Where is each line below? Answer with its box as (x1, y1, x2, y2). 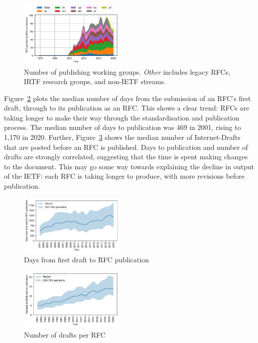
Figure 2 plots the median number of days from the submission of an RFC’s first (4, 93, 251, 103)
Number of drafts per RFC (24, 329, 106, 340)
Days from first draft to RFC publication (24, 254, 149, 265)
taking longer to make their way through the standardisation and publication (4, 112, 240, 122)
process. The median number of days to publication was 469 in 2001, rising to (4, 122, 241, 132)
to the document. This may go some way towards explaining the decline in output (4, 161, 254, 171)
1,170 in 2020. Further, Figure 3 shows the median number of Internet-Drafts (4, 132, 241, 142)
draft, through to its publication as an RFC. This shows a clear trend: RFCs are (4, 103, 250, 113)
